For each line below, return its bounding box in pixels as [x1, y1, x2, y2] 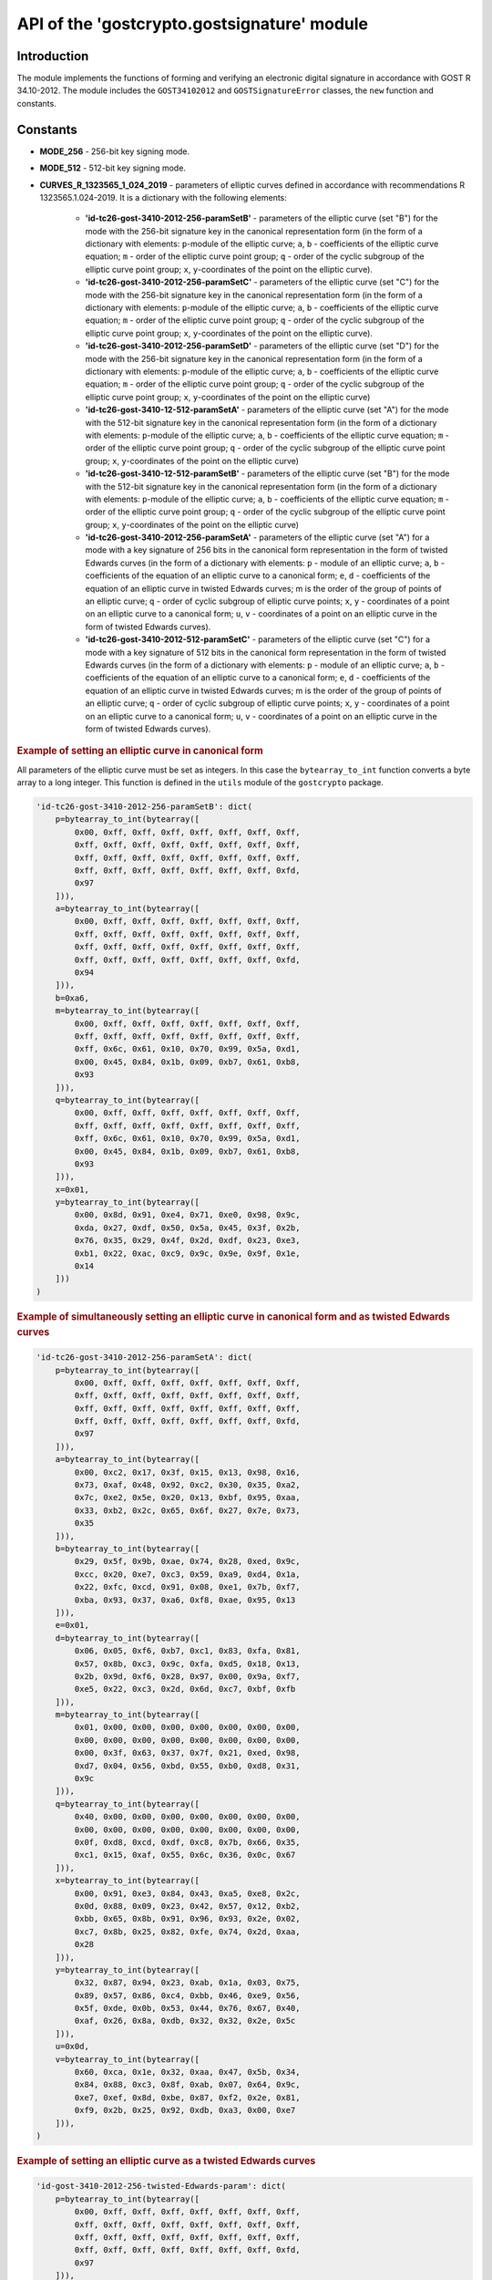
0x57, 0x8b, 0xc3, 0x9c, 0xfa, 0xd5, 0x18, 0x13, [74, 1658, 301, 1669]
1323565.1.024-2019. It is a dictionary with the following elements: [39, 192, 287, 202]
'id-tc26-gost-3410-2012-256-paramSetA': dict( [36, 1352, 252, 1363]
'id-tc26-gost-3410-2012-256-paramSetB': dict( [36, 801, 252, 812]
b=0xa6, [55, 992, 90, 1003]
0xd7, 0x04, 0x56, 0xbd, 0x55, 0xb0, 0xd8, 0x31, [74, 1760, 301, 1771]
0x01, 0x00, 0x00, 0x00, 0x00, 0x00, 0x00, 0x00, [74, 1722, 301, 1733]
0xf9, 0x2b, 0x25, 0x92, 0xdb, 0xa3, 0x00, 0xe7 [74, 2105, 296, 2116]
